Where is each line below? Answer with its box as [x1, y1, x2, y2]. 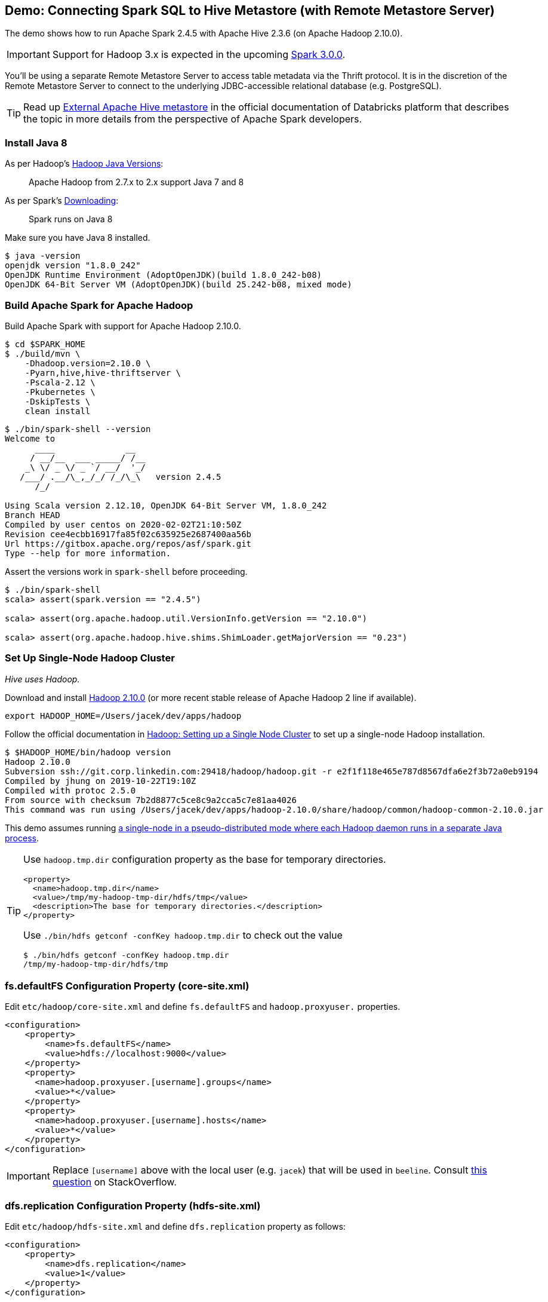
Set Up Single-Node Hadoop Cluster [5, 652, 175, 664]
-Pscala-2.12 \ [24, 377, 96, 387]
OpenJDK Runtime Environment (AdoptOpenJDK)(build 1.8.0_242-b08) [5, 270, 322, 280]
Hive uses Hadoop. [5, 673, 80, 684]
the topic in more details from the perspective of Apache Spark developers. [23, 113, 362, 125]
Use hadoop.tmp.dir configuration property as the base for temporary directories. [23, 853, 386, 865]
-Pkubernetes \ [24, 387, 96, 397]
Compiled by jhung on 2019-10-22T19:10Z [5, 776, 196, 786]
